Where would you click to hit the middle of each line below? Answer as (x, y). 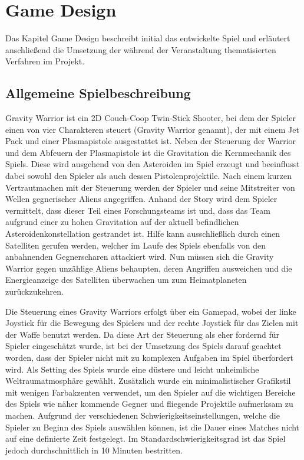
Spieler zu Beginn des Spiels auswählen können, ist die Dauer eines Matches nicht (153, 427)
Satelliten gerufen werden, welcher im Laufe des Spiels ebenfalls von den (136, 245)
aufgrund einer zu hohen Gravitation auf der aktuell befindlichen (122, 222)
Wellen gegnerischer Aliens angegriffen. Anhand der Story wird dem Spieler (141, 199)
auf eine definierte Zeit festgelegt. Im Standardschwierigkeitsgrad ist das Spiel (146, 438)
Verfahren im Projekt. (45, 61)
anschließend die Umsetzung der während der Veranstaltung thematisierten (141, 49)
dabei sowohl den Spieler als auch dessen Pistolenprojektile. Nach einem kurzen (149, 176)
